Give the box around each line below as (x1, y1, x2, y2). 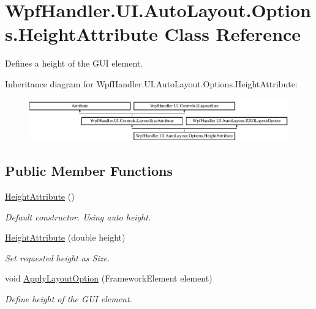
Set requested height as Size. (5, 251, 110, 264)
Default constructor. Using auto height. (5, 210, 151, 223)
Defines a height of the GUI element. (5, 57, 143, 70)
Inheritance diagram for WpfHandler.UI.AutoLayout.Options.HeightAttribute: (5, 77, 298, 90)
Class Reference (164, 21, 301, 46)
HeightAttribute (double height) (5, 231, 126, 244)
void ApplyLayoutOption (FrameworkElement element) (5, 272, 213, 285)
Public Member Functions (5, 161, 173, 180)
